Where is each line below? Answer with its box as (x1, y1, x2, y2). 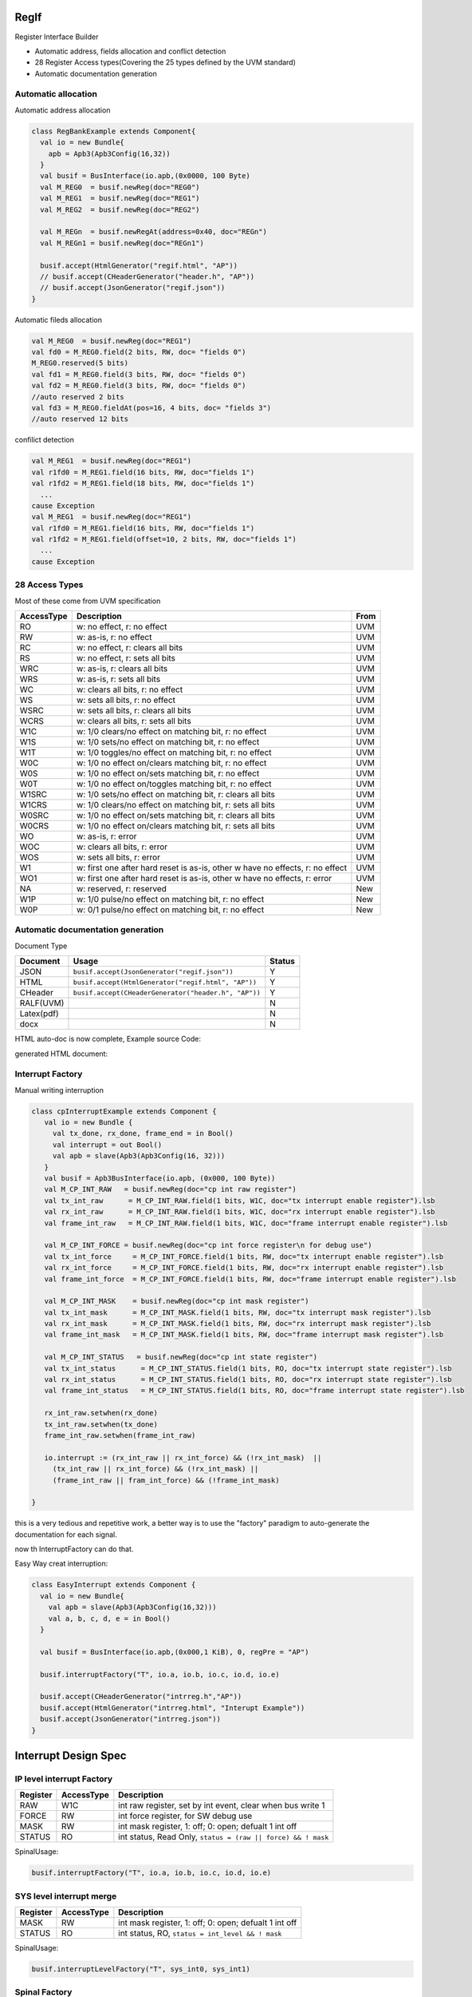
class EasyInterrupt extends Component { (31, 1580, 196, 1590)
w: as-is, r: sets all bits (76, 673, 161, 685)
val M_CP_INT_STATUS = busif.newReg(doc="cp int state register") (44, 1352, 318, 1362)
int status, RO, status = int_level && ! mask (118, 1928, 282, 1939)
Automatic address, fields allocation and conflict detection (34, 46, 226, 56)
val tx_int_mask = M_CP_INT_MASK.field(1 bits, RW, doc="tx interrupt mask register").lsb (44, 1308, 431, 1317)
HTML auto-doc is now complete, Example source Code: (14, 1034, 201, 1044)
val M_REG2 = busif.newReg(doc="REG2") (40, 204, 200, 214)
